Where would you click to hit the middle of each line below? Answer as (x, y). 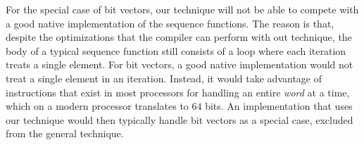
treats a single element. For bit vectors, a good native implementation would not (180, 64)
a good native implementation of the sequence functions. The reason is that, (170, 23)
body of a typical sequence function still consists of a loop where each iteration (176, 50)
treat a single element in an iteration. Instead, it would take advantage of (164, 78)
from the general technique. (65, 133)
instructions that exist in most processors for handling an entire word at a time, (178, 92)
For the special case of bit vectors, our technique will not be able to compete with (182, 9)
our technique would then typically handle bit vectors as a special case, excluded (180, 119)
